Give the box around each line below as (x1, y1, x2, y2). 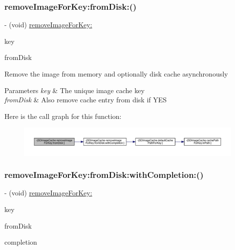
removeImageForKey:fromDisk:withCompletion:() (4, 169, 204, 181)
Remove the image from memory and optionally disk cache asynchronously (4, 69, 228, 78)
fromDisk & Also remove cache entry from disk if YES (4, 95, 167, 105)
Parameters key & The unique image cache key (4, 85, 145, 95)
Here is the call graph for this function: (4, 111, 122, 121)
